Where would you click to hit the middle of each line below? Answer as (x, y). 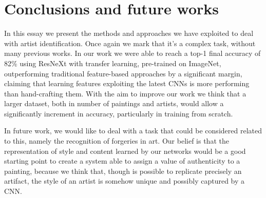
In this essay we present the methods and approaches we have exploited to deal (129, 33)
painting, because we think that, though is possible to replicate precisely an (123, 171)
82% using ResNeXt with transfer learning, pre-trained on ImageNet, (113, 63)
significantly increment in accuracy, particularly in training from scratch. (119, 113)
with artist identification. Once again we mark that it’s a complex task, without (130, 43)
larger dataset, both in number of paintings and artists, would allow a (114, 103)
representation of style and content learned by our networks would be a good (125, 151)
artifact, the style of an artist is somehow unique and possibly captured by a (125, 181)
